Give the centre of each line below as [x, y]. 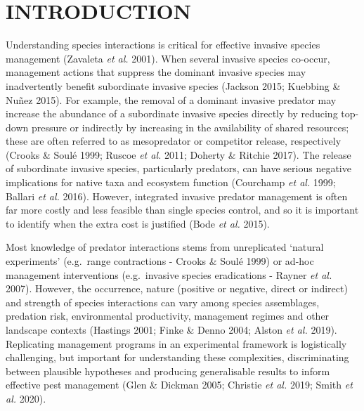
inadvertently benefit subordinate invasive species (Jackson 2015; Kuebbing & [173, 85]
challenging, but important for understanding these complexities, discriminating [177, 357]
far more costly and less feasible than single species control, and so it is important [182, 210]
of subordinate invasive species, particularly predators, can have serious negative [178, 168]
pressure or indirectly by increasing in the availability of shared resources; [190, 127]
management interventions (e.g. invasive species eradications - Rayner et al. [169, 274]
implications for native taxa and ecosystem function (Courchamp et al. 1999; [171, 182]
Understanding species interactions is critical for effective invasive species [163, 45]
